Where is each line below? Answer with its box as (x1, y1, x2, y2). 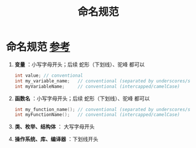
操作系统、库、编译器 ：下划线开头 (14, 136, 98, 143)
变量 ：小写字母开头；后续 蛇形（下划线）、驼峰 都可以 (14, 61, 145, 68)
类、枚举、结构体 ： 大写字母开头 (14, 123, 95, 130)
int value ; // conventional (14, 73, 83, 78)
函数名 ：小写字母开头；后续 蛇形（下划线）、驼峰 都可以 (14, 95, 150, 102)
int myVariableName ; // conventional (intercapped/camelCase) (14, 83, 180, 90)
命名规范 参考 (6, 40, 70, 54)
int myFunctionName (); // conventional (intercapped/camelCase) (14, 112, 180, 118)
